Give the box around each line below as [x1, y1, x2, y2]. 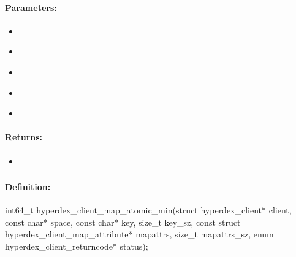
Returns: [5, 131, 43, 144]
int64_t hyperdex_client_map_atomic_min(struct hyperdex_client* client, [5, 204, 292, 217]
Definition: [5, 180, 51, 193]
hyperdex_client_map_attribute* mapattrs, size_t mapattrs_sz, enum [5, 228, 274, 240]
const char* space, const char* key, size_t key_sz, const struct [5, 215, 241, 228]
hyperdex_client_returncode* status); [5, 240, 148, 253]
